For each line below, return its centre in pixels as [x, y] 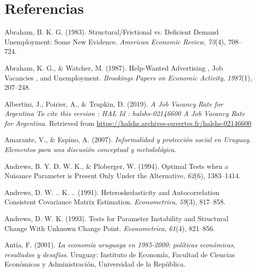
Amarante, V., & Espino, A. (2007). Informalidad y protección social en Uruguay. [128, 139]
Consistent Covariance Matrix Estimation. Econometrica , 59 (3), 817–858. [115, 202]
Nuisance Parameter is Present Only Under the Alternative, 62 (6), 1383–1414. [123, 175]
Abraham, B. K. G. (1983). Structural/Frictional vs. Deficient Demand [112, 32]
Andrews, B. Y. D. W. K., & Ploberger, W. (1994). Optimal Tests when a [116, 166]
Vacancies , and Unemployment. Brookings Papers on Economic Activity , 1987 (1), [128, 77]
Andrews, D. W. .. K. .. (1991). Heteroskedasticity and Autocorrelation [112, 192]
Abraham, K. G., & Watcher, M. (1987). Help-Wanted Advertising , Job [114, 67]
